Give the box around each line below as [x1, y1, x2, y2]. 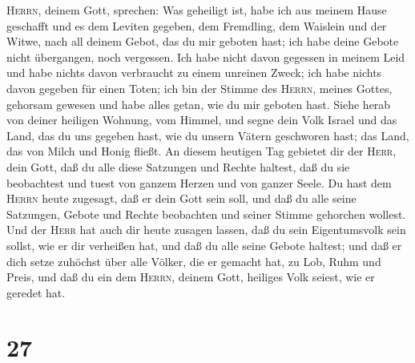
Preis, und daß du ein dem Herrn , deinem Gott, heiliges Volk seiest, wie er [6, 268, 375, 285]
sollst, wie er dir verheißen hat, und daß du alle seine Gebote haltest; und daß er [6, 236, 402, 253]
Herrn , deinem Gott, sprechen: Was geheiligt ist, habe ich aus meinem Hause [6, 2, 387, 18]
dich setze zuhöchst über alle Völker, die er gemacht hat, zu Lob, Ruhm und [6, 252, 381, 269]
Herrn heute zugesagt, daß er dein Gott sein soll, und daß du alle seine [6, 190, 357, 207]
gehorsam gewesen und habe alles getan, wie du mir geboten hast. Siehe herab [6, 95, 391, 112]
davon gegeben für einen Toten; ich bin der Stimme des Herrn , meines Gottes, [6, 79, 393, 96]
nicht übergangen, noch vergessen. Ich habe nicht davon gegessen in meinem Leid [6, 48, 405, 65]
